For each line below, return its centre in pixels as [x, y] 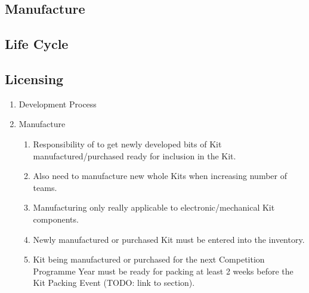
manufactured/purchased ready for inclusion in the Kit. [135, 155]
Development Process [58, 104]
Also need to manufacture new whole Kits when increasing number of [160, 176]
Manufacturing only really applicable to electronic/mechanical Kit [154, 207]
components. [56, 219]
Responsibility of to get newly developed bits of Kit [127, 144]
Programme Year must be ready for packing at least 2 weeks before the [163, 271]
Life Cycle [37, 44]
